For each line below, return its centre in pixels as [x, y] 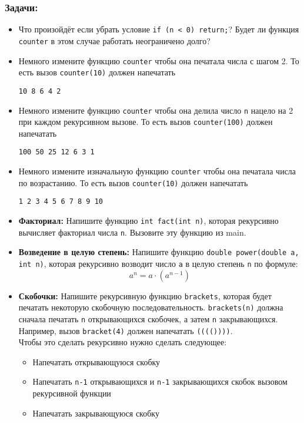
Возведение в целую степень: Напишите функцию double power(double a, [159, 252]
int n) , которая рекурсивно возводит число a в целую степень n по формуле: [158, 263]
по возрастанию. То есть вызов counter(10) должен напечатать [133, 182]
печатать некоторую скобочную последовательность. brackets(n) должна [151, 307]
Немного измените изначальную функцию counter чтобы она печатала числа [157, 171]
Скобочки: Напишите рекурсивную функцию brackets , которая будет [145, 295]
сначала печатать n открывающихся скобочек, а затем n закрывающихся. [148, 318]
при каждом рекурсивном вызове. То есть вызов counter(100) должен [146, 122]
